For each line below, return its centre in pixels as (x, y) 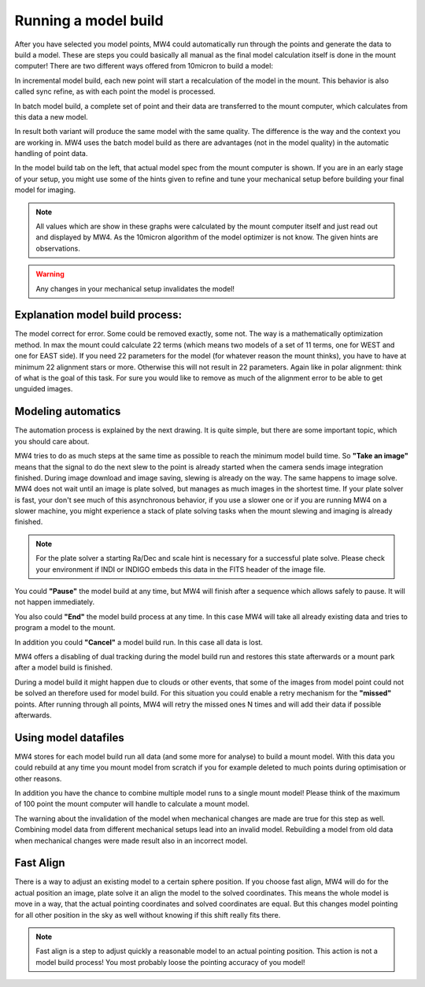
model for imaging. (45, 190)
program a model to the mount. (65, 628)
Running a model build (89, 20)
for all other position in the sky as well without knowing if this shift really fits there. (148, 915)
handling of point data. (51, 154)
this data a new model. (51, 117)
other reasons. (38, 778)
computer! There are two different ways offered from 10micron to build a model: (144, 66)
